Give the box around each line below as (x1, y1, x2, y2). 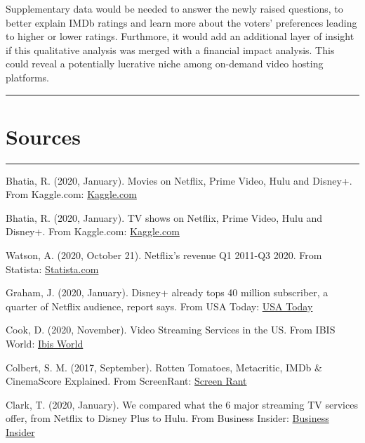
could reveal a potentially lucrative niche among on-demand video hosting (6, 56, 324, 71)
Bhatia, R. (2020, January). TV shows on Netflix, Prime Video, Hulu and (6, 210, 322, 225)
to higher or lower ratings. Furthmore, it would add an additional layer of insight (6, 29, 354, 44)
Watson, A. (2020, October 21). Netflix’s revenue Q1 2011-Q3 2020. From (6, 248, 322, 263)
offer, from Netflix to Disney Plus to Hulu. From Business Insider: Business (6, 411, 329, 425)
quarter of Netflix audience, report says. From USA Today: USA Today (6, 298, 313, 313)
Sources (6, 121, 81, 150)
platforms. (6, 70, 49, 84)
